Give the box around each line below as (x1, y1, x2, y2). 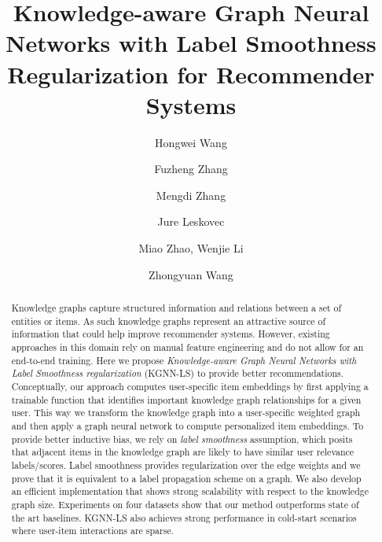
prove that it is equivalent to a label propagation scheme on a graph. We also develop (11, 471, 362, 485)
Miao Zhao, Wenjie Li (138, 240, 244, 256)
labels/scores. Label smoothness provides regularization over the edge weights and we (11, 458, 361, 471)
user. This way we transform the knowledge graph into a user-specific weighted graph (11, 406, 361, 419)
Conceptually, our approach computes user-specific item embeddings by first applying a (11, 379, 369, 393)
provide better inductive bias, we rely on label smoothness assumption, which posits (11, 432, 353, 445)
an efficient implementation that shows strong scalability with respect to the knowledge (11, 485, 369, 498)
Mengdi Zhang (156, 186, 226, 203)
